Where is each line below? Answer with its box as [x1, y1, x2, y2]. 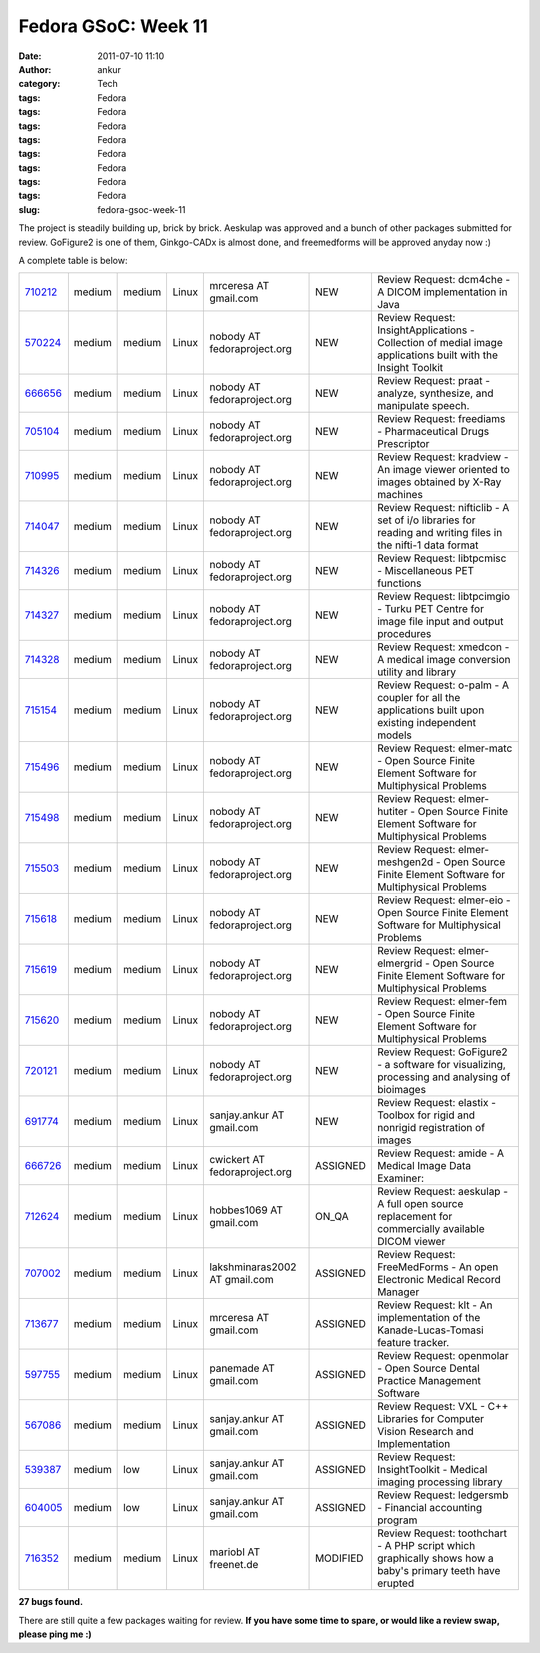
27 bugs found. [18, 1596, 84, 1608]
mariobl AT [209, 1545, 261, 1559]
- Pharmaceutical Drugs [376, 425, 490, 439]
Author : [18, 63, 52, 75]
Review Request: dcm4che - [376, 273, 511, 287]
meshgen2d [376, 855, 434, 869]
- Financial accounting [376, 1501, 483, 1515]
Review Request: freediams [376, 412, 506, 426]
